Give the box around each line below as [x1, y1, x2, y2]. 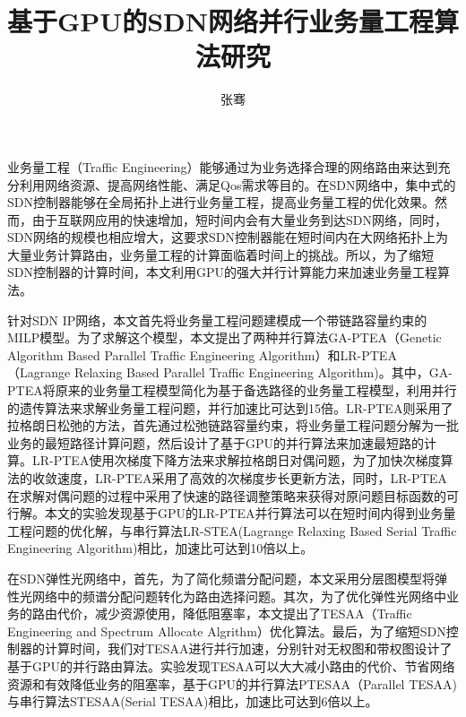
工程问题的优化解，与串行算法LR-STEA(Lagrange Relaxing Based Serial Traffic [7, 521, 457, 540]
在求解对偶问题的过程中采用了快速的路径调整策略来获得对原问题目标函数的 [7, 486, 446, 505]
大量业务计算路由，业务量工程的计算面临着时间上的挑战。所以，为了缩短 [7, 245, 434, 263]
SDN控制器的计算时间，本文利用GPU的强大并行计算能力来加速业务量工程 [7, 263, 438, 281]
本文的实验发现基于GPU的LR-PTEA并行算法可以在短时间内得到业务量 [44, 504, 456, 523]
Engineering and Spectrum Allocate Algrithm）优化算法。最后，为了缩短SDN [7, 621, 446, 640]
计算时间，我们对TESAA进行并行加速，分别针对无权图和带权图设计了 [44, 639, 453, 658]
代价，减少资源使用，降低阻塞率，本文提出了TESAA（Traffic [56, 604, 412, 623]
